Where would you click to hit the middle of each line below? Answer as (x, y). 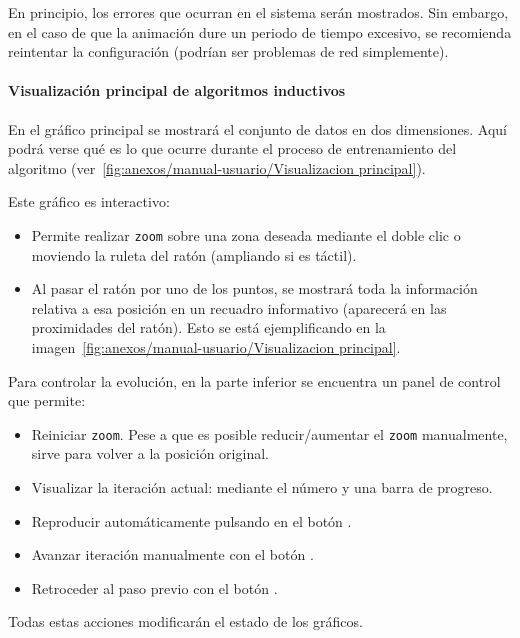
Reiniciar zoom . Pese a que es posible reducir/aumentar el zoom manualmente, (269, 433)
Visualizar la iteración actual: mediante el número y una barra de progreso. (262, 487)
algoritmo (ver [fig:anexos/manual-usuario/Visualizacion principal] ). (217, 167)
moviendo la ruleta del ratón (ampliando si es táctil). (194, 254)
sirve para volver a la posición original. (150, 453)
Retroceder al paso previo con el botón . (154, 587)
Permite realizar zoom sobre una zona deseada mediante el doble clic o (246, 234)
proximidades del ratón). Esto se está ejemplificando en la (208, 327)
